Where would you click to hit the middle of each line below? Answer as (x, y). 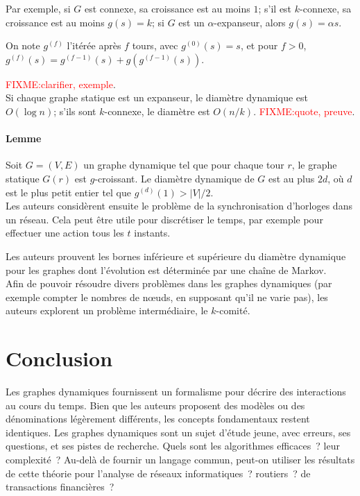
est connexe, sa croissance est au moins (167, 8)
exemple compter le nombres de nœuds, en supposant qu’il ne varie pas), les (167, 297)
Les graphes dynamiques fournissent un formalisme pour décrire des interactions (176, 392)
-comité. (233, 310)
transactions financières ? (60, 487)
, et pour (259, 45)
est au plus (291, 178)
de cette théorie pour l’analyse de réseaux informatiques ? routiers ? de (158, 473)
